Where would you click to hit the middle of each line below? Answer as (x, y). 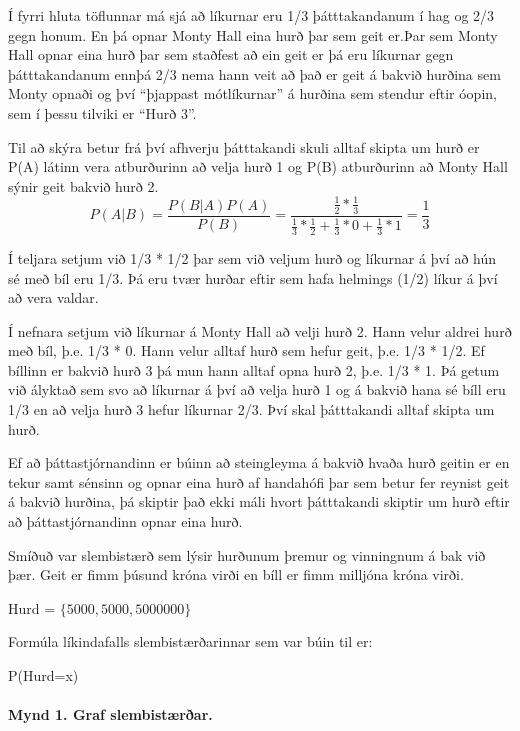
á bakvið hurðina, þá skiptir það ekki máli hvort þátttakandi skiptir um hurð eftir (259, 501)
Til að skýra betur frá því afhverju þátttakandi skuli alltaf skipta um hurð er (244, 146)
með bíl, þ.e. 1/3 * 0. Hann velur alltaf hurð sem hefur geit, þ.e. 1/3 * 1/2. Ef (246, 350)
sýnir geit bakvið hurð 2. (83, 185)
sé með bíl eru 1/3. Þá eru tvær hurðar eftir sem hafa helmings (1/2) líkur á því (253, 277)
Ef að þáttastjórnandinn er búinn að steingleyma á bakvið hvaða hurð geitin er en (259, 462)
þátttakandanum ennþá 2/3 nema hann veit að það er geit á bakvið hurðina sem (254, 73)
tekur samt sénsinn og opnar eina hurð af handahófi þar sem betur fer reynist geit (259, 481)
